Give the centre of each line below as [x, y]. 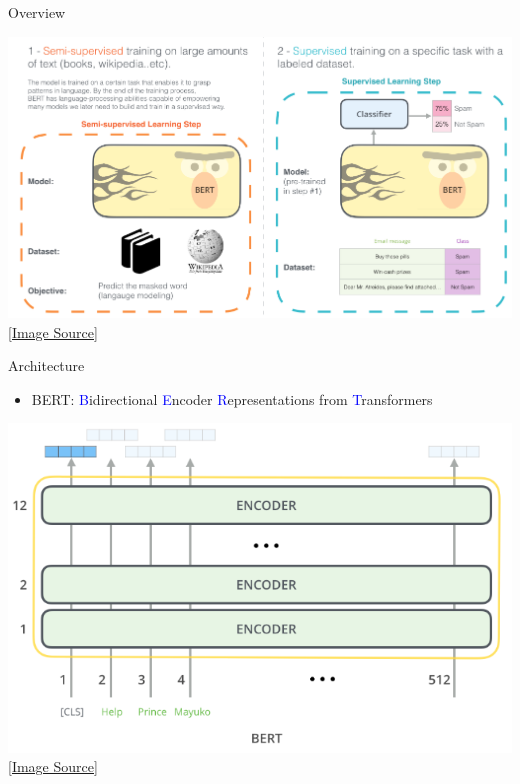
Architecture [46, 365]
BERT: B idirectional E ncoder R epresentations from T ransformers [232, 398]
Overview [37, 12]
